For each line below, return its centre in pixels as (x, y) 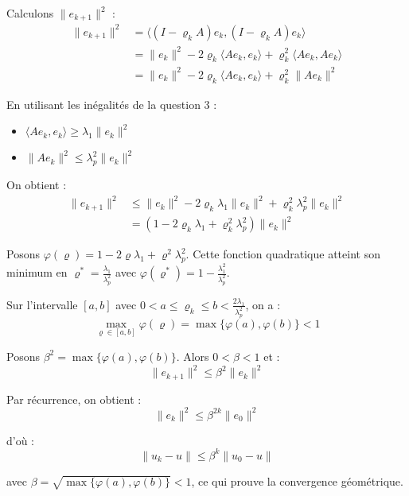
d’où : (21, 440)
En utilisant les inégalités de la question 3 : (112, 104)
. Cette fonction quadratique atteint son (283, 254)
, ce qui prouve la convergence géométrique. (297, 480)
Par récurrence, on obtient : (74, 399)
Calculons (30, 13)
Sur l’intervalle (42, 304)
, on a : (263, 304)
